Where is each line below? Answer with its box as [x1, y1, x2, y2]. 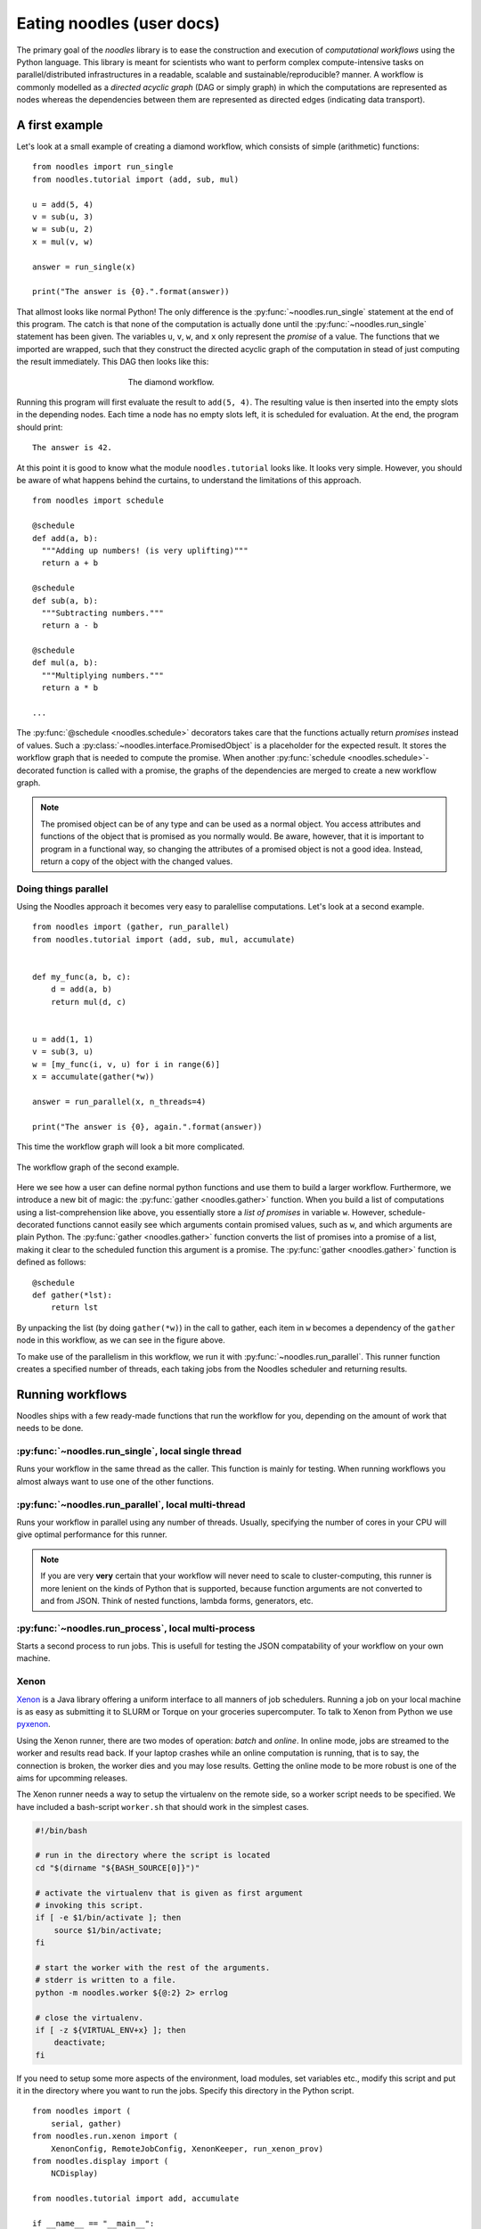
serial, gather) [50, 2118, 122, 2128]
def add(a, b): [32, 533, 99, 543]
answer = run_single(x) [32, 261, 136, 272]
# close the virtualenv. [35, 2012, 144, 2023]
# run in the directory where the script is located [35, 1850, 271, 1861]
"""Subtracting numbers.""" [41, 607, 165, 618]
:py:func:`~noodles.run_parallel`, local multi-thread [16, 1498, 246, 1510]
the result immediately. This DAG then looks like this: [16, 357, 209, 367]
